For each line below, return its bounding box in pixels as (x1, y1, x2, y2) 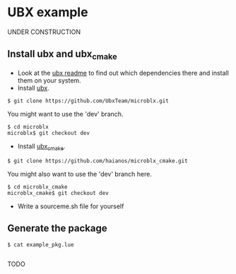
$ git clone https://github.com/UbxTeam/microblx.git (7, 97, 170, 105)
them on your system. (17, 76, 81, 85)
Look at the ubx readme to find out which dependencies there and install (17, 68, 230, 77)
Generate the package (7, 222, 107, 234)
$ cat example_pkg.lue (7, 241, 74, 248)
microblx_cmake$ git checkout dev (7, 189, 110, 196)
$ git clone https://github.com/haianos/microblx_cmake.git (7, 157, 189, 165)
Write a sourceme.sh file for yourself (17, 202, 124, 210)
